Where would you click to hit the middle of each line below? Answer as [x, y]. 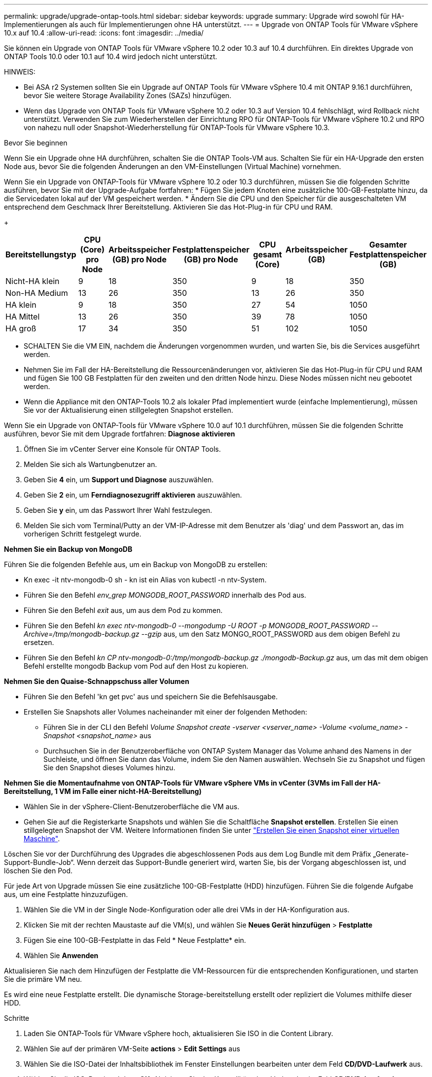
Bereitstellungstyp [41, 254]
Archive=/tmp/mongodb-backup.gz [82, 634]
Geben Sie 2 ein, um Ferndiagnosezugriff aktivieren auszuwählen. [133, 495]
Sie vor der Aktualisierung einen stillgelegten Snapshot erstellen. [128, 410]
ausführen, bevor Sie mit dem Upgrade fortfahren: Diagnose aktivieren [120, 434]
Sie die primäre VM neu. [43, 979]
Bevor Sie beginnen [36, 143]
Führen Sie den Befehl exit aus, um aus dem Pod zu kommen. [123, 610]
